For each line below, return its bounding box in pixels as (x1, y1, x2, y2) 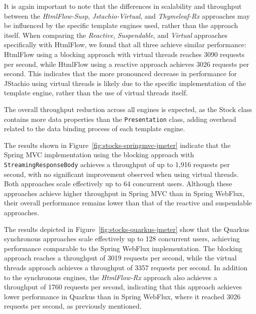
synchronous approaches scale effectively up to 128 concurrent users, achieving (4, 233, 240, 244)
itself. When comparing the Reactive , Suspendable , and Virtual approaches (4, 29, 227, 40)
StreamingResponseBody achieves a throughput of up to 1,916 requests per (4, 159, 230, 169)
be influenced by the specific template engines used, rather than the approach (4, 20, 238, 30)
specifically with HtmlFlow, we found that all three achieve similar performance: (4, 39, 247, 50)
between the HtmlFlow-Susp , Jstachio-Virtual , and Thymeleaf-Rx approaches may (4, 10, 250, 21)
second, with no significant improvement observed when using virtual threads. (4, 169, 239, 179)
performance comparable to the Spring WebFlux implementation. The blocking (4, 243, 243, 253)
